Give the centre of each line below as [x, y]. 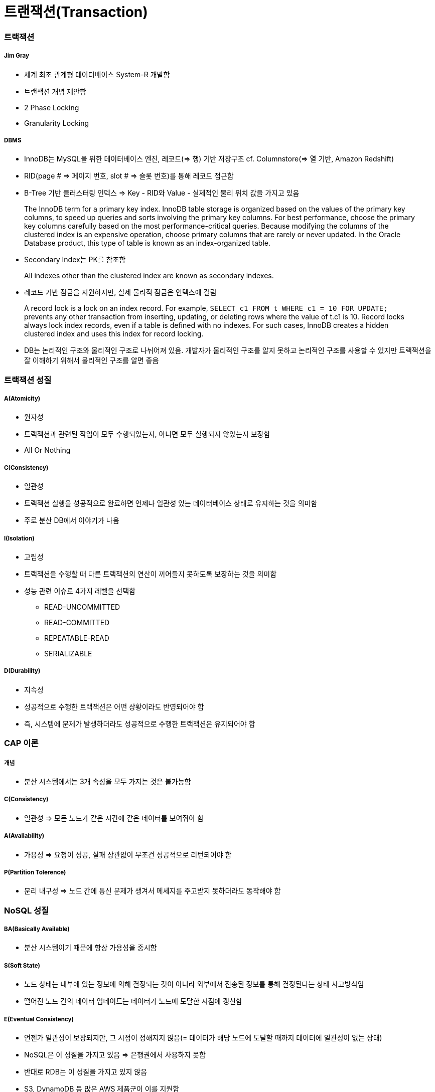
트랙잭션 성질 [28, 380]
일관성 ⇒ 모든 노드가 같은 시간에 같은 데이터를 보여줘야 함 [114, 818]
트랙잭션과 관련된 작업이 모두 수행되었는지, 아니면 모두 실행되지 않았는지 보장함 [147, 434]
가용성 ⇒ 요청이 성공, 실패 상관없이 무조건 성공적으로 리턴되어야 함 [128, 854]
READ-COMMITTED [77, 623]
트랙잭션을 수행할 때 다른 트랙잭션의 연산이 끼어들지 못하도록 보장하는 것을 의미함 [151, 574]
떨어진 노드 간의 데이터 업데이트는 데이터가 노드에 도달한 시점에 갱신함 [133, 1001]
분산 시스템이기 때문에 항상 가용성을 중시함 [91, 948]
